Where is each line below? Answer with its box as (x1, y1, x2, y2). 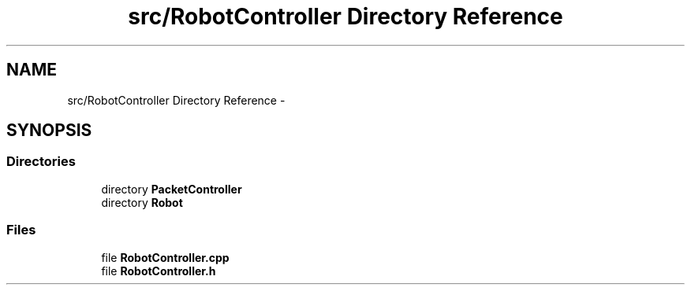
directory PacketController (101, 182, 242, 196)
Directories (6, 153, 76, 170)
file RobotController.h (101, 263, 216, 278)
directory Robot (101, 195, 183, 209)
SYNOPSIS (6, 120, 92, 141)
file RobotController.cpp (101, 250, 230, 264)
